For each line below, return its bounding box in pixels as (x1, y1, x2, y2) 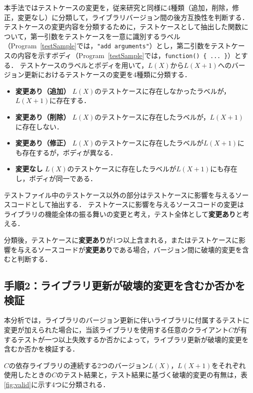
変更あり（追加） (15, 85, 70, 96)
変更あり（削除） (15, 112, 70, 122)
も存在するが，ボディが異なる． (15, 147, 117, 157)
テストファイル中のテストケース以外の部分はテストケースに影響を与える (4, 189, 235, 200)
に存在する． (49, 95, 91, 105)
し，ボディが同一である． (15, 173, 97, 184)
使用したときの (4, 370, 52, 380)
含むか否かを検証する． (4, 344, 79, 354)
